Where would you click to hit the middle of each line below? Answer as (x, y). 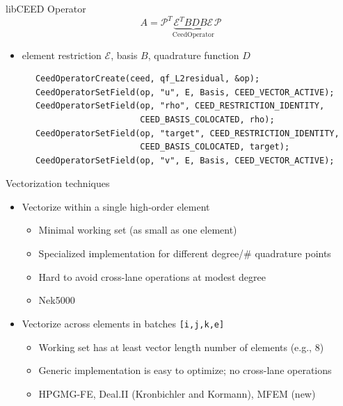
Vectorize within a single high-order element (116, 206)
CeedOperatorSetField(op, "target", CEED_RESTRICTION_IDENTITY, (187, 133)
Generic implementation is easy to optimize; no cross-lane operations (185, 370)
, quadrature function (193, 55)
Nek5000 (57, 300)
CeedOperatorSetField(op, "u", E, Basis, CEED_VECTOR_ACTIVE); (185, 92)
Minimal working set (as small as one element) (138, 230)
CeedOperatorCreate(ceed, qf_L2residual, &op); (147, 79)
